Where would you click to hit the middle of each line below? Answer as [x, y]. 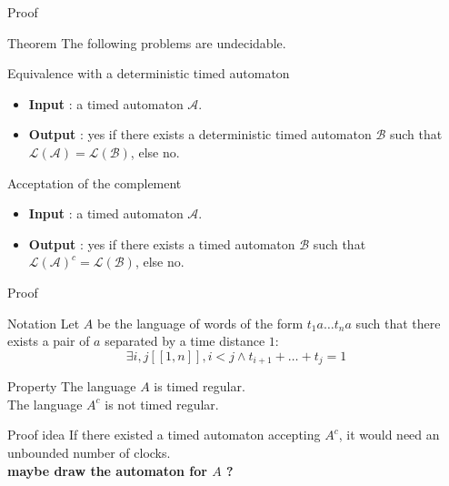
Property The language [72, 386]
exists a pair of [49, 341]
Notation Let [44, 323]
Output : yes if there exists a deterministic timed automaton [200, 134]
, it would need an [389, 435]
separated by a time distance [185, 341]
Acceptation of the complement [95, 182]
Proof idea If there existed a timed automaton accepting [164, 435]
